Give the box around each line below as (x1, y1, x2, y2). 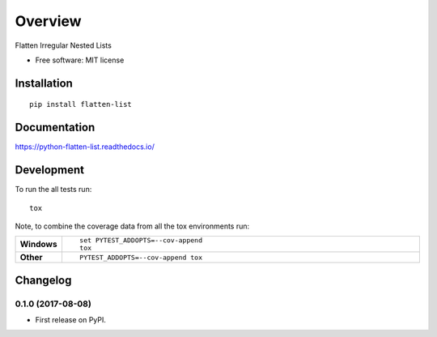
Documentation (15, 121, 95, 134)
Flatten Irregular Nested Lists (15, 41, 112, 50)
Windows (19, 239, 57, 250)
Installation (15, 76, 73, 90)
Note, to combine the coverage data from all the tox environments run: (15, 221, 250, 231)
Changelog (15, 273, 72, 287)
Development (15, 163, 85, 177)
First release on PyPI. (35, 315, 107, 325)
